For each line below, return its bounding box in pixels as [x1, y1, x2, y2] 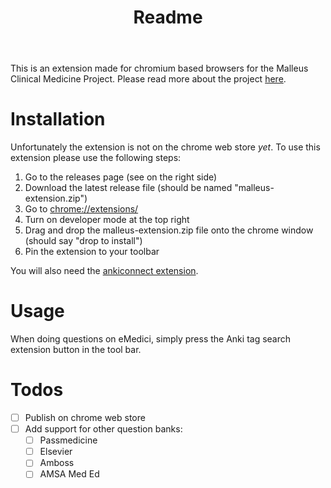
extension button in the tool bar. [10, 344, 142, 356]
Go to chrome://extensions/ [24, 203, 139, 215]
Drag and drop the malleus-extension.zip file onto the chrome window [24, 224, 314, 236]
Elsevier [39, 446, 73, 458]
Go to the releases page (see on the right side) [24, 171, 218, 183]
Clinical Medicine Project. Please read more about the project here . [10, 73, 287, 85]
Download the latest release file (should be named [24, 182, 233, 194]
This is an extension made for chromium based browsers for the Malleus [10, 62, 309, 75]
